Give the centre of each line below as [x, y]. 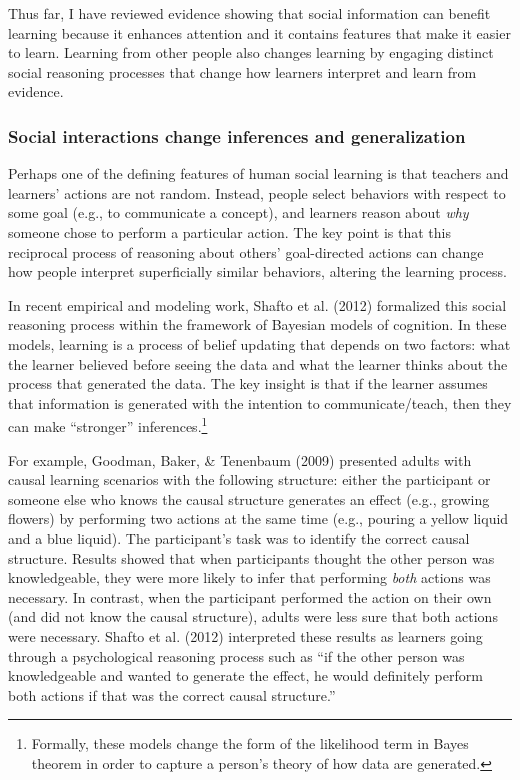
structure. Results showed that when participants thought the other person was [251, 557]
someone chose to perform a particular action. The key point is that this [230, 231]
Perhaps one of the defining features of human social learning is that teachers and [258, 173]
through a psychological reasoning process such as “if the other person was [236, 655]
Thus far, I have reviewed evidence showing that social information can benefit [249, 13]
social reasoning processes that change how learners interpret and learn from [242, 71]
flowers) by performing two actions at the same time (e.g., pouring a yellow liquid [258, 518]
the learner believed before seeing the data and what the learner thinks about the [258, 363]
